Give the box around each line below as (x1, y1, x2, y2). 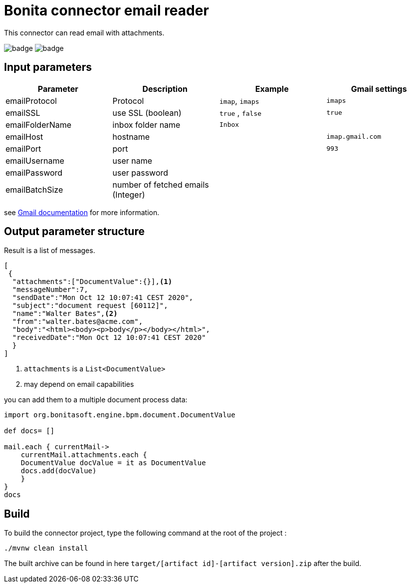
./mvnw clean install (4, 544, 88, 553)
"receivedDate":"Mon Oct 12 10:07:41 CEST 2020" (12, 333, 206, 342)
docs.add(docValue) (20, 467, 97, 475)
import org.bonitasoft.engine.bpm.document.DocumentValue (4, 411, 235, 419)
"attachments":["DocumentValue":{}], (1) (12, 278, 173, 286)
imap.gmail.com (326, 133, 382, 141)
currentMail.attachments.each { (20, 451, 147, 459)
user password (112, 167, 169, 178)
